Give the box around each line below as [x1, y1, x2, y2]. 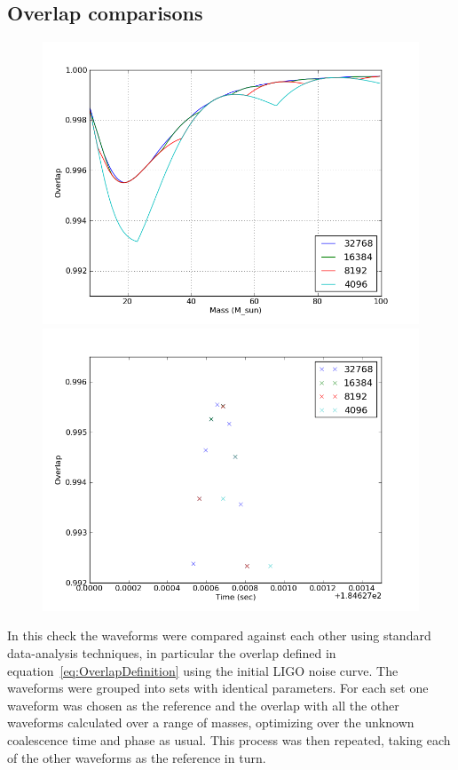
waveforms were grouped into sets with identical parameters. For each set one [7, 679, 429, 697]
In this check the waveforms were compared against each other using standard [7, 626, 431, 645]
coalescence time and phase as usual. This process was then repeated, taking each [7, 730, 451, 749]
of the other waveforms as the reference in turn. [7, 748, 266, 766]
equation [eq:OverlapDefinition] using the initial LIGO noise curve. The [7, 661, 399, 679]
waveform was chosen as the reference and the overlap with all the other [7, 695, 399, 714]
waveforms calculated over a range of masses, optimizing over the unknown [7, 713, 415, 732]
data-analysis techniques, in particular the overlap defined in [7, 643, 336, 662]
